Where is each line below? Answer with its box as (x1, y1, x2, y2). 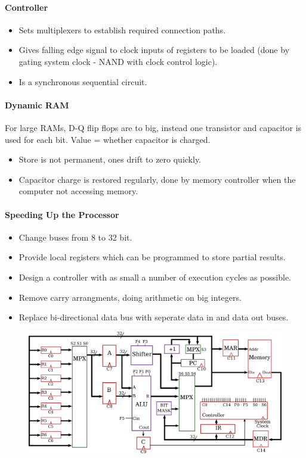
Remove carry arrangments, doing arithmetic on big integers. (18, 291, 242, 303)
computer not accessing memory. (18, 185, 138, 197)
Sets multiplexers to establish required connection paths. (18, 23, 226, 36)
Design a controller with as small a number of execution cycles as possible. (18, 270, 291, 283)
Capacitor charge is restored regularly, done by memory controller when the (18, 173, 296, 185)
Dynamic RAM (5, 98, 69, 111)
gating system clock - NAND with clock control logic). (18, 55, 218, 67)
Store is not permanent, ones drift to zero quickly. (18, 153, 202, 166)
